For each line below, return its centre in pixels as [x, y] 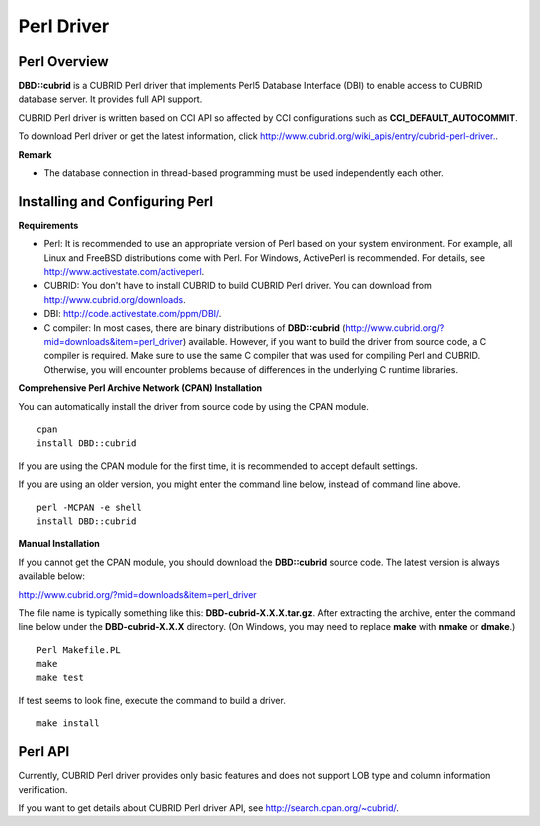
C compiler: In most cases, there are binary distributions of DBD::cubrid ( [194, 327]
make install [68, 723]
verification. [43, 789]
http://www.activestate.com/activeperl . [124, 272]
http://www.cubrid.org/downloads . [115, 299]
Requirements [48, 225]
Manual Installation [59, 544]
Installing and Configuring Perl [116, 201]
